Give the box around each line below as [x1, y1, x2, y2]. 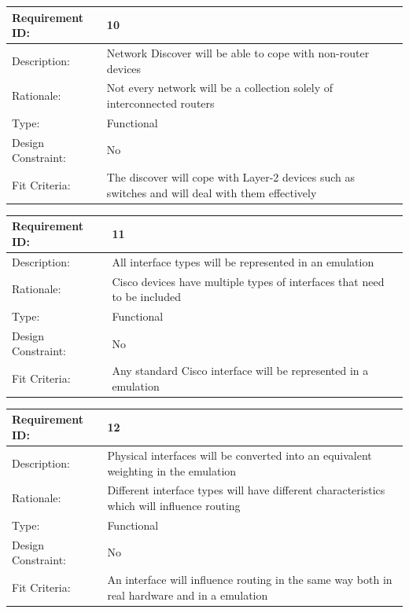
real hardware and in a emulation [107, 586, 268, 603]
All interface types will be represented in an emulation [112, 253, 374, 270]
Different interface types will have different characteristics [107, 482, 385, 498]
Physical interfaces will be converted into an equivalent [107, 446, 372, 463]
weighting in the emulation [107, 462, 237, 479]
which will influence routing [107, 497, 241, 513]
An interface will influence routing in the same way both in [107, 571, 392, 588]
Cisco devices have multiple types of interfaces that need [112, 273, 385, 289]
